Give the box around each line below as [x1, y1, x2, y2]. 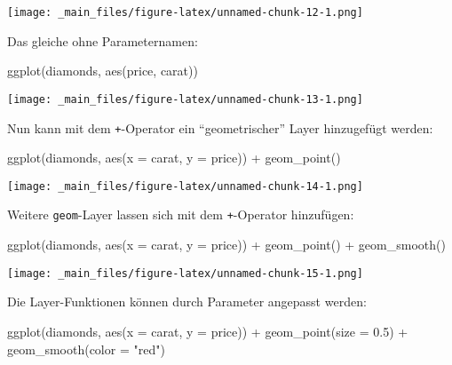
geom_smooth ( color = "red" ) [7, 339, 165, 358]
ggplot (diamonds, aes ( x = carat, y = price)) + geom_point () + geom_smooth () [7, 235, 446, 254]
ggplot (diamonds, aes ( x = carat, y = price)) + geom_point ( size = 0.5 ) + [7, 321, 408, 340]
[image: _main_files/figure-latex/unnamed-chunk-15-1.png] [7, 266, 363, 280]
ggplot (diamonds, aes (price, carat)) [7, 61, 198, 80]
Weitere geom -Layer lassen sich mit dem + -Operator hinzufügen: [7, 205, 354, 224]
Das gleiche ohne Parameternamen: [7, 31, 198, 50]
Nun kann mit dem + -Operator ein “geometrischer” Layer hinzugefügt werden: [7, 118, 433, 137]
